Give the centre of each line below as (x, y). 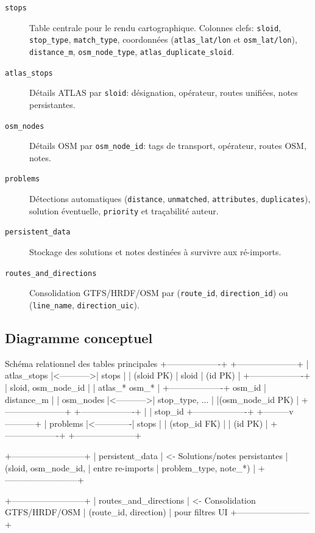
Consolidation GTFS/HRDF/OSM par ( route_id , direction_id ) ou (159, 293)
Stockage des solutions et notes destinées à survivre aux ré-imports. (155, 252)
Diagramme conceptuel (79, 338)
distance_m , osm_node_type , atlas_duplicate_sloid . (132, 51)
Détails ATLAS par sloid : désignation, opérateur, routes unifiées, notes (164, 92)
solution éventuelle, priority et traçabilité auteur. (124, 210)
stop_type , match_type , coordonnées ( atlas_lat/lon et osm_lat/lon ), (163, 39)
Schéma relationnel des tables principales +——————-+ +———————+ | (157, 363)
